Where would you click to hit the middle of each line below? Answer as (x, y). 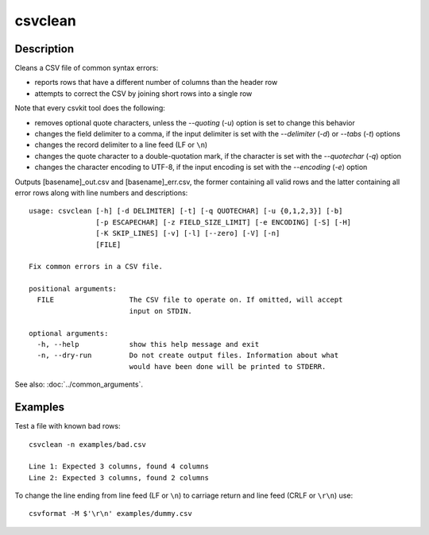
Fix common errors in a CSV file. (96, 267)
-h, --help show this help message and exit (148, 344)
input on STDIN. (160, 311)
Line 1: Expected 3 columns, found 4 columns (119, 467)
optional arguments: (69, 333)
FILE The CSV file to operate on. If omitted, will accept (190, 300)
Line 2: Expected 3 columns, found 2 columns (119, 477)
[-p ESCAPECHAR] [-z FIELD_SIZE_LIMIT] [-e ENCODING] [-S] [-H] (224, 222)
